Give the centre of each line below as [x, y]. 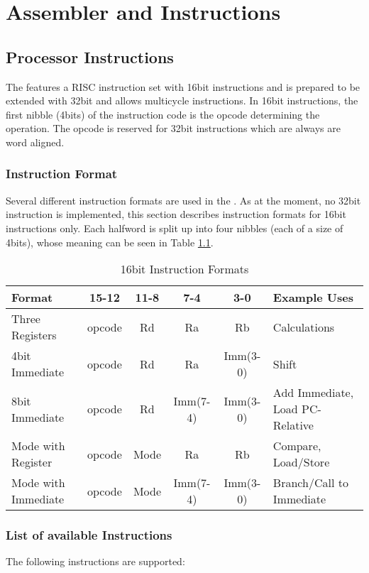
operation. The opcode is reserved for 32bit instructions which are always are [173, 128]
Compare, [297, 446]
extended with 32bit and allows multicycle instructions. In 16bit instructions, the [182, 100]
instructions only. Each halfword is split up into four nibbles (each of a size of [175, 228]
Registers [34, 335]
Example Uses [313, 298]
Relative [293, 425]
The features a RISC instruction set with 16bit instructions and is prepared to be [183, 86]
